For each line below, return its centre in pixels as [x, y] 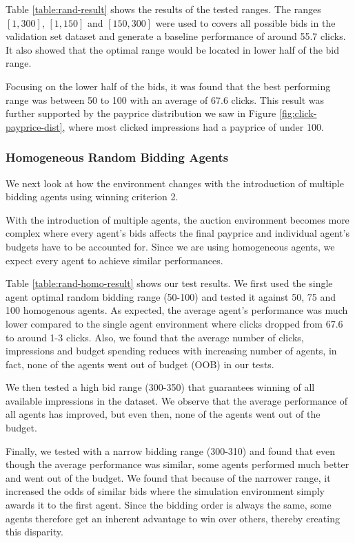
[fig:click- [298, 113]
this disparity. [34, 532]
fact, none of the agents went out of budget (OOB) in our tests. [140, 364]
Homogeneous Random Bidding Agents [117, 157]
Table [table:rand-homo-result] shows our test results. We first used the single [169, 283]
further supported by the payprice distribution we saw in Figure [141, 113]
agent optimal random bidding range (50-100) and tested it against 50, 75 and [171, 296]
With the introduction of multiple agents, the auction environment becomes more [177, 219]
